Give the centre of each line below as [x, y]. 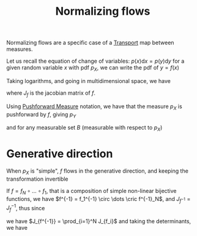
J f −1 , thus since [26, 208]
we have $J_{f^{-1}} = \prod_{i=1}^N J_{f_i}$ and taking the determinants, [99, 221]
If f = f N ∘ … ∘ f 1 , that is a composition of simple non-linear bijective [91, 191]
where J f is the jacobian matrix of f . [51, 93]
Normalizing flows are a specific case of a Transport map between [90, 43]
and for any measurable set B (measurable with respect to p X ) [84, 128]
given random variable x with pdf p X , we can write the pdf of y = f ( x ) [93, 68]
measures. [20, 49]
